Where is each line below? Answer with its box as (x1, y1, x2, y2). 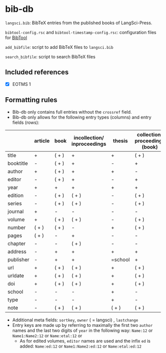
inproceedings (71, 140, 106, 147)
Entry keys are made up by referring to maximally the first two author (12, 322, 153, 328)
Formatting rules (5, 96, 58, 104)
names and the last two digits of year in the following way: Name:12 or (12, 327, 153, 333)
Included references (5, 68, 69, 77)
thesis (113, 137, 128, 144)
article (34, 137, 50, 144)
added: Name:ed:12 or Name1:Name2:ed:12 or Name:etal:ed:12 (19, 343, 142, 349)
